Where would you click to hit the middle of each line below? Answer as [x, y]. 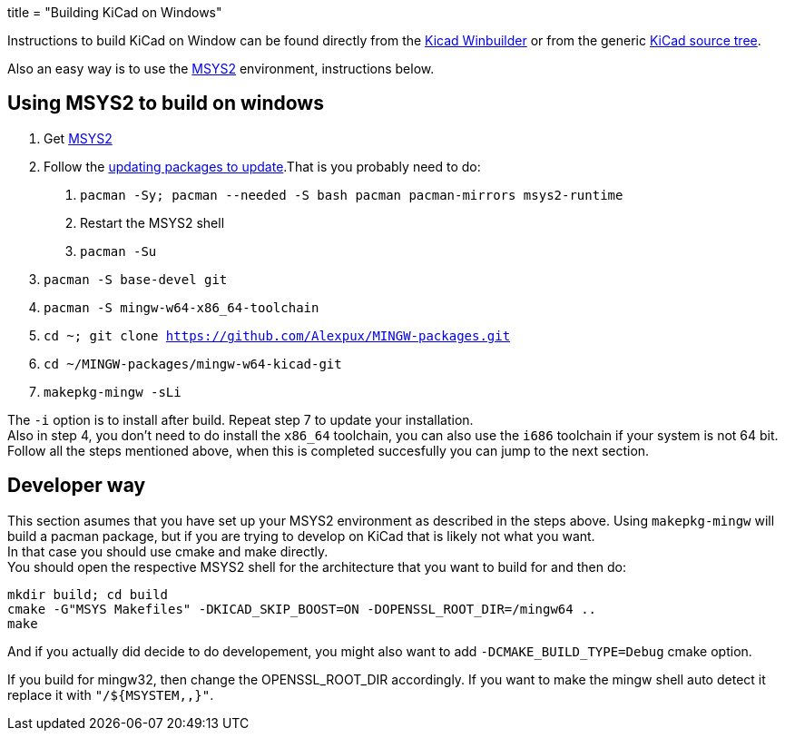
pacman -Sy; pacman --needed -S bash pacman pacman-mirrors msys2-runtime [352, 195]
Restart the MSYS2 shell [152, 222]
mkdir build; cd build [88, 594]
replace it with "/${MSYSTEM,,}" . [111, 694]
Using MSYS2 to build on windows [166, 103]
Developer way [77, 486]
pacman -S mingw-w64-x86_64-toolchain [182, 307]
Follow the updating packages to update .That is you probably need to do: [262, 166]
